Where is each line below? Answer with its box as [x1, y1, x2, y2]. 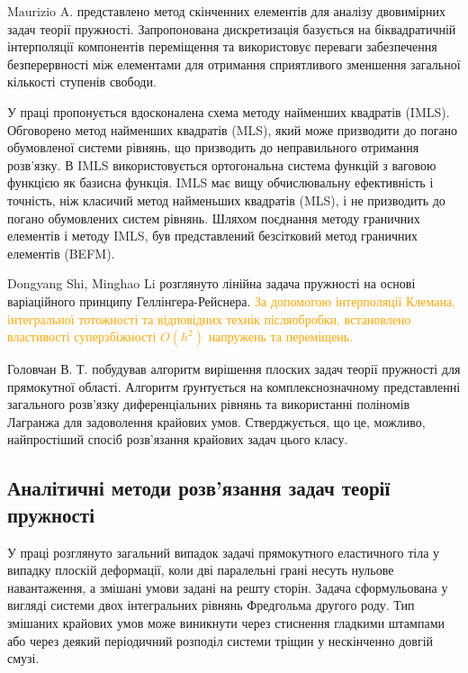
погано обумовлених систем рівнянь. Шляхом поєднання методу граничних [7, 208, 420, 227]
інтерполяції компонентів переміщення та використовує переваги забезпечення [7, 37, 437, 56]
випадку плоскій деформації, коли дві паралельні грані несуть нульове [7, 560, 394, 579]
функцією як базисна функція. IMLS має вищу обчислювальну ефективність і [7, 173, 434, 192]
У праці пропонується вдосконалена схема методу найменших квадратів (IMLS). [7, 102, 450, 121]
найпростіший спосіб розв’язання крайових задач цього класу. [7, 430, 348, 449]
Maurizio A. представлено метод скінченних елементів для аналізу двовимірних [7, 2, 445, 20]
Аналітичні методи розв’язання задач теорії [7, 474, 391, 502]
